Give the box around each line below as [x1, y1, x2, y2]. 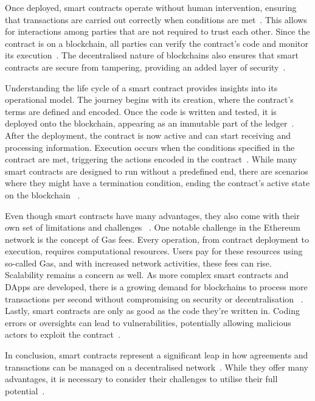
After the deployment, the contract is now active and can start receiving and [5, 128, 291, 141]
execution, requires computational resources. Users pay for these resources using [5, 245, 303, 257]
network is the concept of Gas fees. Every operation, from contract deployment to [5, 232, 310, 245]
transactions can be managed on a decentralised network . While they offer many [5, 360, 308, 373]
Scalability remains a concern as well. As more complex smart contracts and [5, 268, 289, 281]
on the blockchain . [5, 188, 80, 201]
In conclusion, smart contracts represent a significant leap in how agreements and [5, 349, 308, 361]
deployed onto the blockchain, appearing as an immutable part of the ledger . [5, 117, 294, 130]
